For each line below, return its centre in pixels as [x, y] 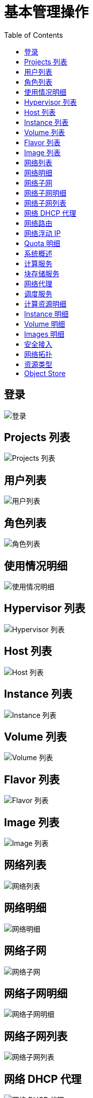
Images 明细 [44, 334]
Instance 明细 [46, 314]
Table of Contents [34, 35]
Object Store [45, 373]
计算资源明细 [45, 303]
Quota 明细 [42, 243]
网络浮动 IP [42, 233]
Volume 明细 [45, 324]
